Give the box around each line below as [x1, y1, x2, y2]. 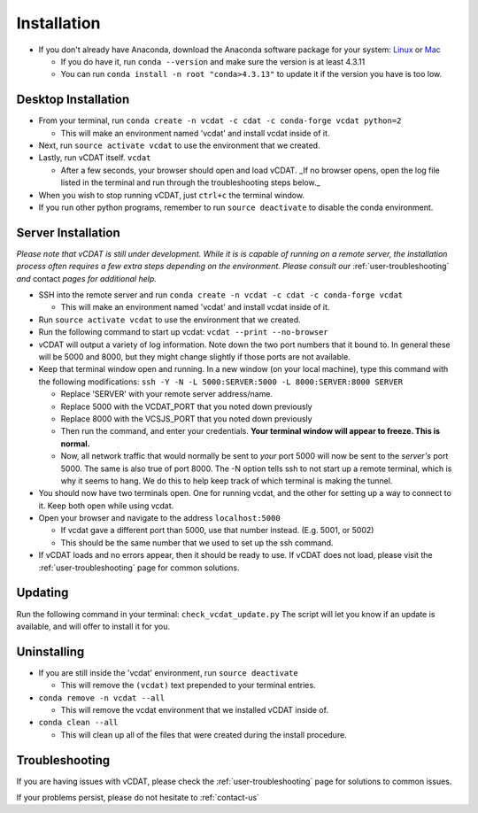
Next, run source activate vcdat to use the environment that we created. [38, 140, 320, 151]
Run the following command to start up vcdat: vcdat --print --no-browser [38, 327, 328, 337]
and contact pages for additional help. [16, 273, 157, 283]
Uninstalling [16, 644, 85, 659]
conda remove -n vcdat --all [38, 693, 166, 703]
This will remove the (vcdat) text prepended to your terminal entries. [60, 680, 316, 691]
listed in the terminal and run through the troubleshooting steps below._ [60, 177, 320, 188]
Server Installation [16, 225, 121, 240]
